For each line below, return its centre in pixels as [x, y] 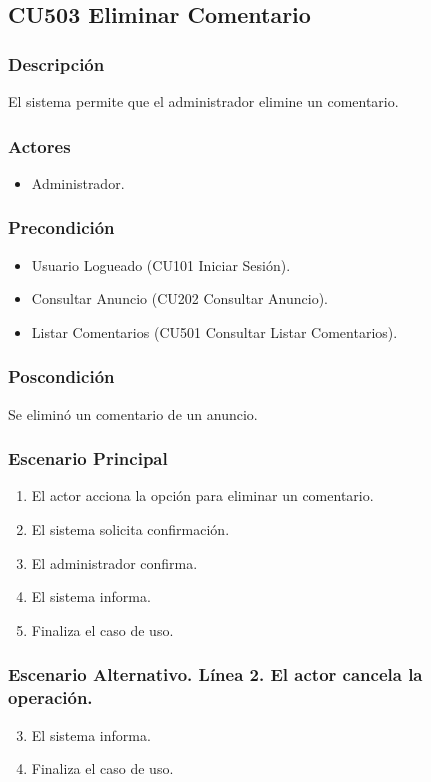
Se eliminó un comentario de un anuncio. [133, 413]
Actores [39, 145]
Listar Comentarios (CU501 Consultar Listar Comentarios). [214, 331]
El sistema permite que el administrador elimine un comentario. [203, 101]
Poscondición [61, 376]
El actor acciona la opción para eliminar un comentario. [202, 495]
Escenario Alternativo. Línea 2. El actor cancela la [215, 674]
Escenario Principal [88, 458]
